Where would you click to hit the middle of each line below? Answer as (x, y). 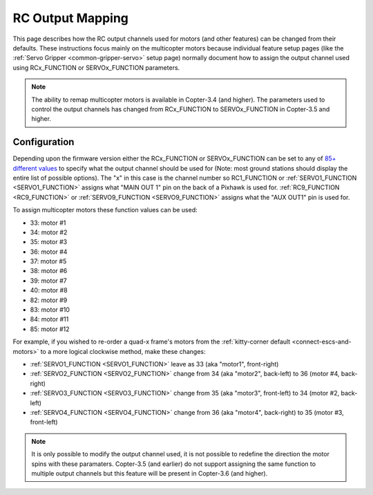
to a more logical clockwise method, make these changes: (123, 351)
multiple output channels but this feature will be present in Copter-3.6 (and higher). (150, 473)
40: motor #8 (49, 290)
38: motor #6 (49, 271)
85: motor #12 (50, 329)
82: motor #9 (49, 300)
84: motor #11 (49, 319)
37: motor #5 (48, 261)
